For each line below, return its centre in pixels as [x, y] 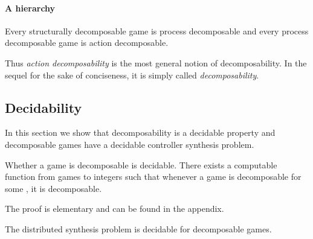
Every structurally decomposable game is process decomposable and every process [157, 30]
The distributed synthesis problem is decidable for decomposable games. [138, 228]
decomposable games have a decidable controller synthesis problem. [130, 144]
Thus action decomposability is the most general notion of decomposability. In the [156, 62]
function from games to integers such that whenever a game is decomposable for [153, 177]
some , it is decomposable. [53, 188]
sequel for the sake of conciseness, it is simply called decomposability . [132, 75]
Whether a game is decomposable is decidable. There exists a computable [141, 164]
